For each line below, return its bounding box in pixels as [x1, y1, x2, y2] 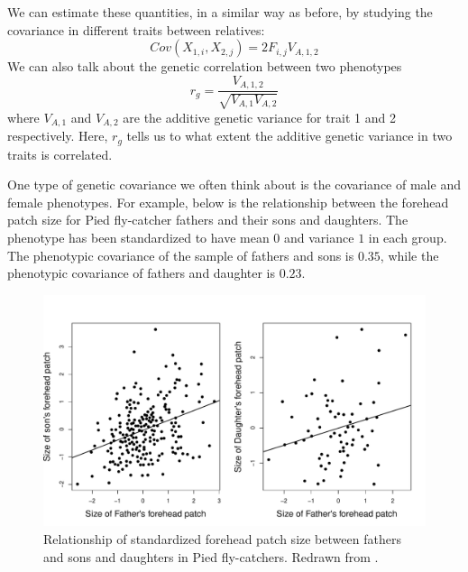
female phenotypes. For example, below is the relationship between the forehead [7, 192, 449, 211]
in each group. [368, 227, 447, 246]
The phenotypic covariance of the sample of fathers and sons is [7, 245, 354, 264]
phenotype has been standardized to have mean [7, 227, 270, 246]
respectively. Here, [7, 126, 108, 145]
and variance [284, 227, 354, 246]
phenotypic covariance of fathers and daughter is [7, 263, 276, 282]
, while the [380, 245, 439, 264]
